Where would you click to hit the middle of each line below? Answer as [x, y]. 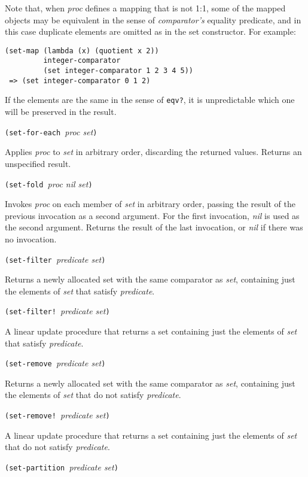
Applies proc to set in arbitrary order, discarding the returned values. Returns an [153, 152]
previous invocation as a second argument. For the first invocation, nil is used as [152, 215]
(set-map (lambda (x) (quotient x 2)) [82, 51]
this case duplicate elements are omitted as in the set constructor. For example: [150, 31]
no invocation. [31, 238]
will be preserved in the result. [61, 112]
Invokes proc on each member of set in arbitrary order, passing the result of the [150, 204]
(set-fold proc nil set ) [49, 183]
